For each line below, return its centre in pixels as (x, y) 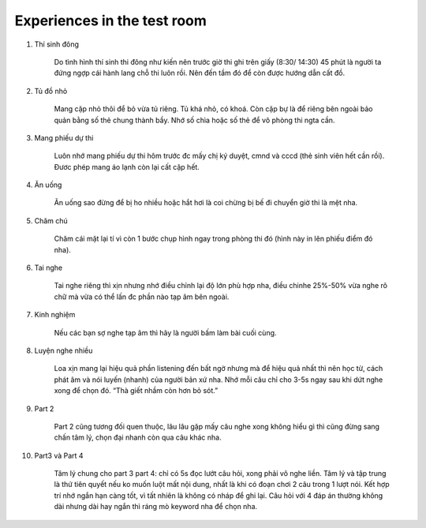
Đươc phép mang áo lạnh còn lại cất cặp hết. (127, 167)
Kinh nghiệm (55, 315)
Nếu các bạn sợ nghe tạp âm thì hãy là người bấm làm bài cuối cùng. (165, 332)
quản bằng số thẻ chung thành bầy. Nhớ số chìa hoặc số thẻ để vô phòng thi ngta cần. (194, 120)
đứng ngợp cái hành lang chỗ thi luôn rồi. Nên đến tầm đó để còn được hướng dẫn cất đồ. (200, 73)
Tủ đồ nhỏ (51, 91)
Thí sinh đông (56, 44)
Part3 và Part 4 (59, 455)
